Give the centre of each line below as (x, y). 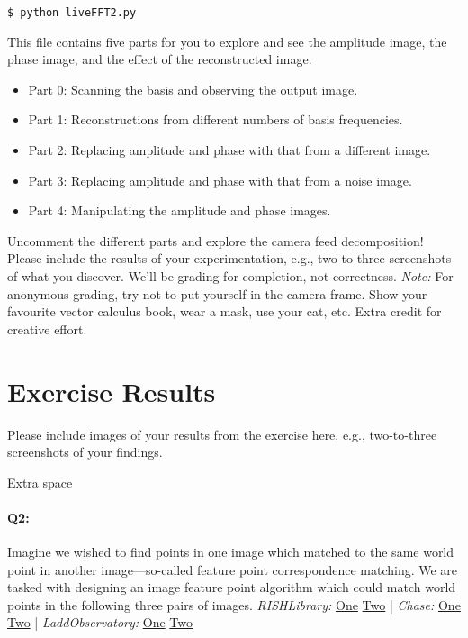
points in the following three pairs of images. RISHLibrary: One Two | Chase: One (234, 604)
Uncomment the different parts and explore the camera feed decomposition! (216, 240)
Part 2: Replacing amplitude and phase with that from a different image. (229, 150)
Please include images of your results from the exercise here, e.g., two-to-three (222, 434)
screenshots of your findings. (85, 452)
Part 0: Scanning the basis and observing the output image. (193, 89)
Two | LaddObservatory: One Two (100, 622)
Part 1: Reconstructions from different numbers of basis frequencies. (216, 119)
